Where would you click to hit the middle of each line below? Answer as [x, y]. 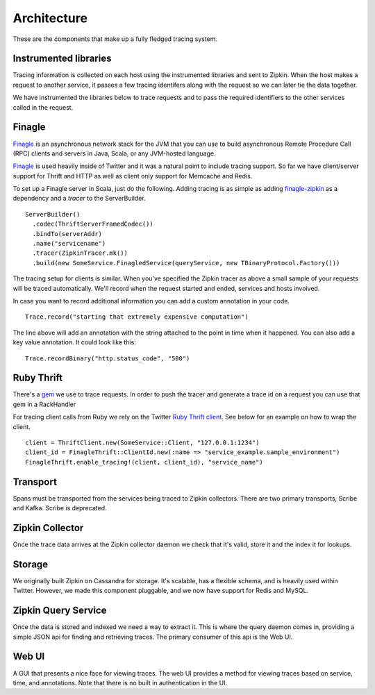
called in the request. [43, 107]
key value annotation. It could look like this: [75, 342]
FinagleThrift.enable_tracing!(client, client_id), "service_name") [144, 462]
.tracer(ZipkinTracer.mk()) [80, 253]
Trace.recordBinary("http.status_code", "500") [108, 358]
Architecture [50, 18]
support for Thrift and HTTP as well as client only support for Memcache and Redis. [133, 176]
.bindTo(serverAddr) [67, 234]
